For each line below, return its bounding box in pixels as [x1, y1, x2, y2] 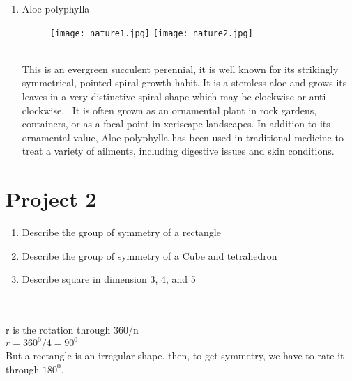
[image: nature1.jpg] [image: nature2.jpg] [49, 28, 253, 38]
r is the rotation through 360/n [6, 322, 139, 337]
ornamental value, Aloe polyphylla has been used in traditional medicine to [22, 130, 344, 144]
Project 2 [6, 185, 97, 213]
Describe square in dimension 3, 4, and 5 [22, 272, 196, 286]
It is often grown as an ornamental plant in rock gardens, [72, 102, 317, 117]
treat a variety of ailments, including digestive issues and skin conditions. [22, 143, 335, 158]
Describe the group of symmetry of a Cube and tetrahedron [22, 248, 277, 263]
